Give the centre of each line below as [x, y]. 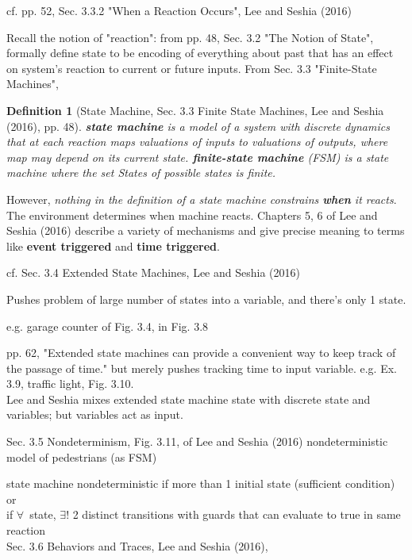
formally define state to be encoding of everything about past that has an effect [200, 53]
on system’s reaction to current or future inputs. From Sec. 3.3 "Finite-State [192, 68]
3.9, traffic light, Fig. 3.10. [70, 384]
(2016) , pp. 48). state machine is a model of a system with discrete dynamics [198, 126]
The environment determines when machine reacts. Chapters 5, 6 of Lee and [192, 215]
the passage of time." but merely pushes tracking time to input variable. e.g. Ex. [202, 368]
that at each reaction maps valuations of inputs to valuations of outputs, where [197, 142]
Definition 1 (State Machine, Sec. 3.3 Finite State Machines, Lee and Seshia [195, 110]
